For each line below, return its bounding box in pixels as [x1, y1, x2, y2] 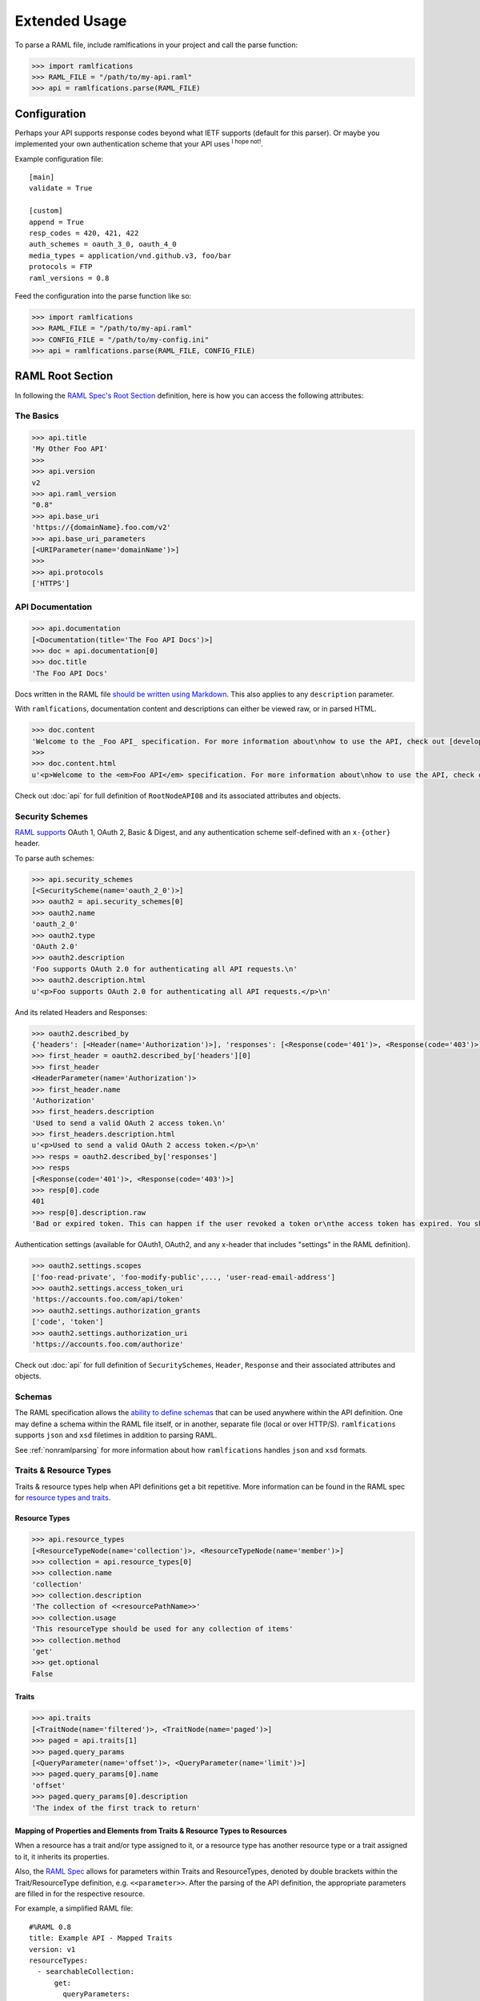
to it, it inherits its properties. [14, 1851, 110, 1861]
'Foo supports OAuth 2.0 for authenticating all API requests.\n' [31, 964, 298, 973]
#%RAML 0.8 [29, 1922, 72, 1931]
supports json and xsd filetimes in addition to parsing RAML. [14, 1430, 218, 1440]
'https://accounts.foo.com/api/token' [31, 1295, 184, 1304]
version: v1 [29, 1945, 76, 1954]
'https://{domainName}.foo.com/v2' [31, 523, 171, 532]
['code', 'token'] [31, 1317, 104, 1326]
